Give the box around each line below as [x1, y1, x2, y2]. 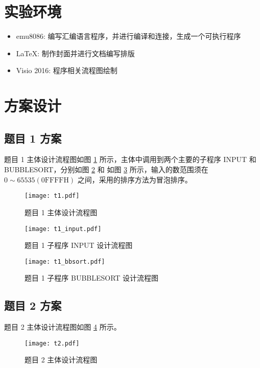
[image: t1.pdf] [25, 192, 80, 200]
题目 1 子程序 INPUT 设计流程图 [25, 240, 133, 250]
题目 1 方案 [4, 130, 62, 146]
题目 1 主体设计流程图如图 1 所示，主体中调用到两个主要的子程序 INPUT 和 [4, 154, 256, 165]
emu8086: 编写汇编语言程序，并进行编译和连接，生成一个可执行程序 [16, 31, 241, 41]
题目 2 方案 [4, 297, 62, 313]
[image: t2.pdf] [25, 339, 80, 347]
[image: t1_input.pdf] [25, 225, 102, 233]
